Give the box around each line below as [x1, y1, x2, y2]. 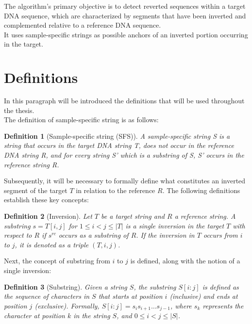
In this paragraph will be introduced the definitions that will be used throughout [4, 96, 245, 106]
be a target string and [101, 211, 165, 221]
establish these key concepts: [4, 194, 89, 205]
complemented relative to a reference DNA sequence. [4, 20, 161, 30]
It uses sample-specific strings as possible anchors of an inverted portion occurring [4, 29, 248, 39]
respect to [4, 230, 32, 240]
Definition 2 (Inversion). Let [4, 211, 92, 221]
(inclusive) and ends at [169, 291, 238, 301]
